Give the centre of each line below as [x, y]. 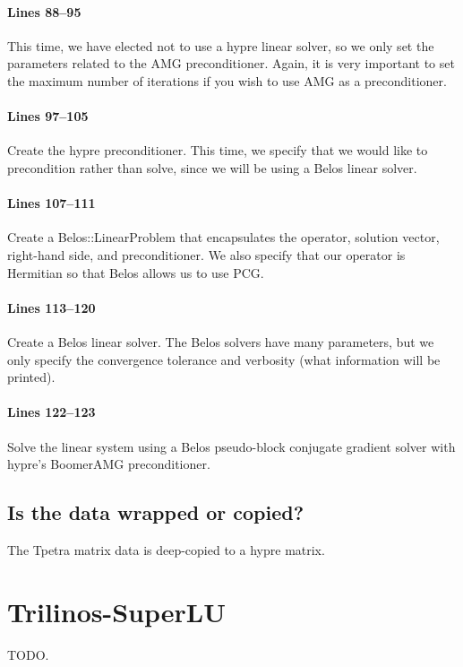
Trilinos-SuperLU [116, 611]
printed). [31, 377]
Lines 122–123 [51, 412]
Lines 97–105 [48, 116]
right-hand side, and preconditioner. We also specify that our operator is [206, 254]
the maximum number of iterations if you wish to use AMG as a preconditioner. [227, 80]
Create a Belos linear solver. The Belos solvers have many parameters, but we [221, 341]
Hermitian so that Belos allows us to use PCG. [136, 272]
